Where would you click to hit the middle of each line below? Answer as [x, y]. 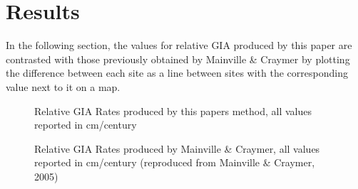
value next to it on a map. [63, 86]
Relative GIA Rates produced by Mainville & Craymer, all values [177, 148]
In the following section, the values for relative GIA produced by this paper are [179, 45]
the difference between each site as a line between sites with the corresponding [177, 73]
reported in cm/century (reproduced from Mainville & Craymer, [175, 162]
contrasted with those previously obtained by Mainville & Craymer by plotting [178, 59]
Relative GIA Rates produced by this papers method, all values [173, 110]
